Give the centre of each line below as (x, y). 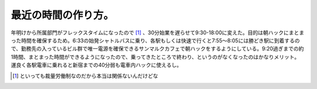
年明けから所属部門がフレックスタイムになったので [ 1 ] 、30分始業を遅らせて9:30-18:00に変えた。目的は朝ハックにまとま (158, 33)
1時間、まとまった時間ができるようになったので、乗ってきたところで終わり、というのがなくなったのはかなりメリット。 (155, 57)
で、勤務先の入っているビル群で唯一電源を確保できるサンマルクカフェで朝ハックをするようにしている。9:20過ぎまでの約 (158, 49)
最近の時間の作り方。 (63, 15)
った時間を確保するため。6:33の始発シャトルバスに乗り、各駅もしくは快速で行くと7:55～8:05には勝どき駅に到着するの (155, 40)
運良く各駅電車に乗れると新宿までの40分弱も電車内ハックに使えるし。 (96, 65)
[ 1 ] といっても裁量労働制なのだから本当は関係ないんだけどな (85, 76)
